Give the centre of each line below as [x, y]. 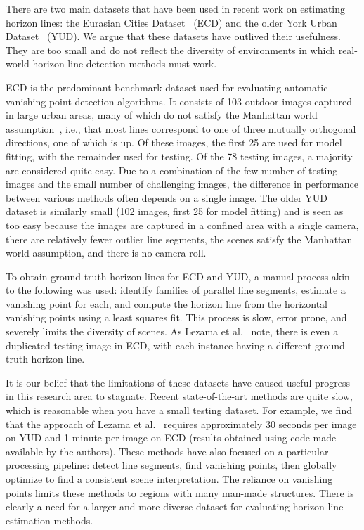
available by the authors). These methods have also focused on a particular [167, 451]
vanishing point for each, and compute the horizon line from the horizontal [167, 303]
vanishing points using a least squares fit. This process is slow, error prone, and [176, 317]
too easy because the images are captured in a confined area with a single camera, [182, 225]
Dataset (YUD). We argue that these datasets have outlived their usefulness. [173, 36]
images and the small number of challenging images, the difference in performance [182, 184]
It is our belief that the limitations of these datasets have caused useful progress [178, 382]
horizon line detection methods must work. [125, 64]
